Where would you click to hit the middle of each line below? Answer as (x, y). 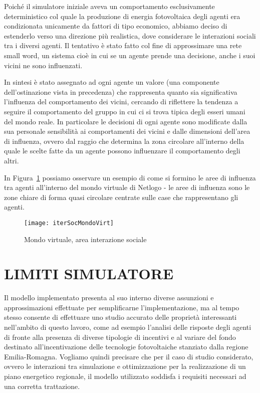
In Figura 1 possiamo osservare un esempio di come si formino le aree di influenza (130, 177)
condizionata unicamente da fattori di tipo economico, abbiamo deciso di (116, 26)
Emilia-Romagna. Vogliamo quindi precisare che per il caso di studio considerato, (129, 356)
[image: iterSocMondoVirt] (69, 223)
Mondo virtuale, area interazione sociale (85, 239)
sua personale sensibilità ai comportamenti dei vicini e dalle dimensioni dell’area (127, 131)
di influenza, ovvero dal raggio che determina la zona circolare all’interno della (124, 141)
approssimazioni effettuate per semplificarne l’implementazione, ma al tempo (122, 307)
